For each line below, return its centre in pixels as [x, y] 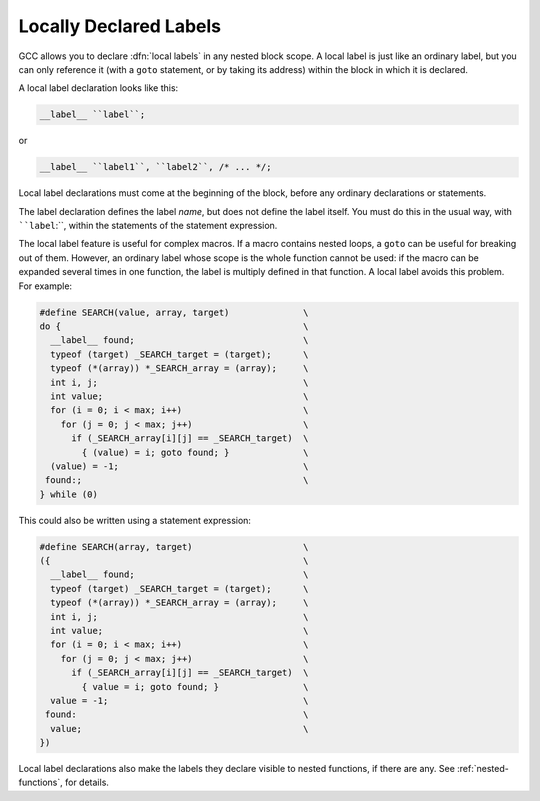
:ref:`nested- [482, 769]
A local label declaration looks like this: [98, 88]
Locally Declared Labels [120, 26]
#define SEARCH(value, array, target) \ [174, 312]
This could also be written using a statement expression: [135, 520]
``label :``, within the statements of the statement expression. [148, 226]
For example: [45, 286]
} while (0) [69, 494]
